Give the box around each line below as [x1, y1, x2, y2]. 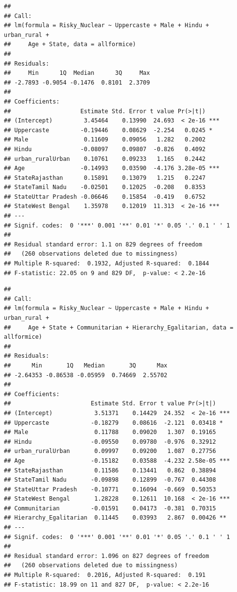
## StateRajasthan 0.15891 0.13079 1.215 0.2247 [4, 174, 206, 181]
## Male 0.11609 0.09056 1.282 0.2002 [4, 136, 206, 143]
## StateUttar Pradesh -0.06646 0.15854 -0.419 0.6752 [4, 193, 206, 200]
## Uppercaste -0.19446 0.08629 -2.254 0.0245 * [4, 126, 213, 134]
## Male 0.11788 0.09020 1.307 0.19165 [4, 429, 216, 436]
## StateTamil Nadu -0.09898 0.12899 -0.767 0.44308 [4, 476, 216, 484]
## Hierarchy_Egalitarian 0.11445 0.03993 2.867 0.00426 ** [4, 514, 227, 522]
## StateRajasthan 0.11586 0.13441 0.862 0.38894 [4, 467, 216, 474]
